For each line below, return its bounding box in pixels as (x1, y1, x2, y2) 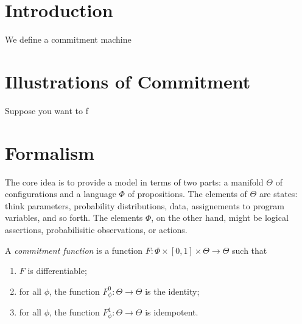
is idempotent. (145, 306, 198, 319)
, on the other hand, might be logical (151, 211, 289, 224)
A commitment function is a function (5, 243, 143, 256)
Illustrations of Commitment (5, 68, 251, 93)
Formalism (5, 140, 94, 165)
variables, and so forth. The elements (5, 211, 143, 224)
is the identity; (145, 284, 200, 297)
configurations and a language (5, 187, 116, 200)
